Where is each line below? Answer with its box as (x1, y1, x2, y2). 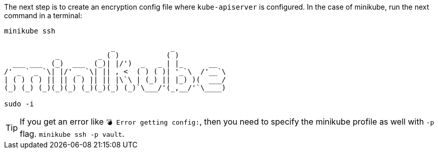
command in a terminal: (4, 11, 83, 20)
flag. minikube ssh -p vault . (20, 129, 125, 139)
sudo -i (4, 100, 34, 108)
